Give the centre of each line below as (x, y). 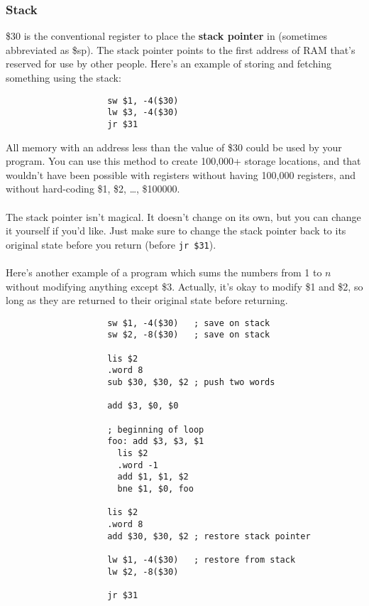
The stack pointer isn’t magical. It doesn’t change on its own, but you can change (183, 216)
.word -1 (138, 465)
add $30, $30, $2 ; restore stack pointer (209, 536)
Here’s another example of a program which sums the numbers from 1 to (164, 272)
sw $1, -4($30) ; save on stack (189, 323)
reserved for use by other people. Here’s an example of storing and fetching (169, 64)
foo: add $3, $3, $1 (156, 442)
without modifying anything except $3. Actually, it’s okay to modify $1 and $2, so (184, 286)
